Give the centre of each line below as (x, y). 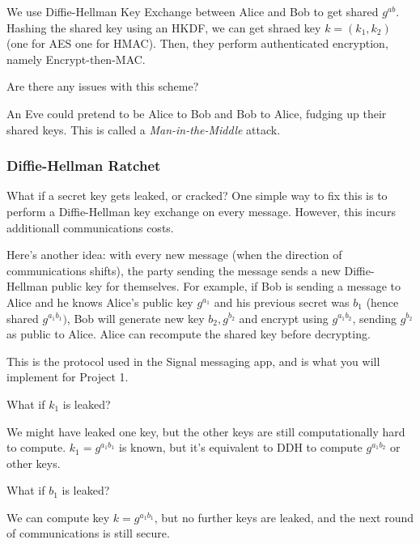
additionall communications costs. (90, 227)
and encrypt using (284, 318)
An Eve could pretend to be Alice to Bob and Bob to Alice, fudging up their (197, 113)
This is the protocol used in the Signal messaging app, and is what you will (193, 361)
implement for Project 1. (68, 377)
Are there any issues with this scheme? (103, 86)
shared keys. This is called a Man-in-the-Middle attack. (144, 129)
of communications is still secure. (88, 533)
